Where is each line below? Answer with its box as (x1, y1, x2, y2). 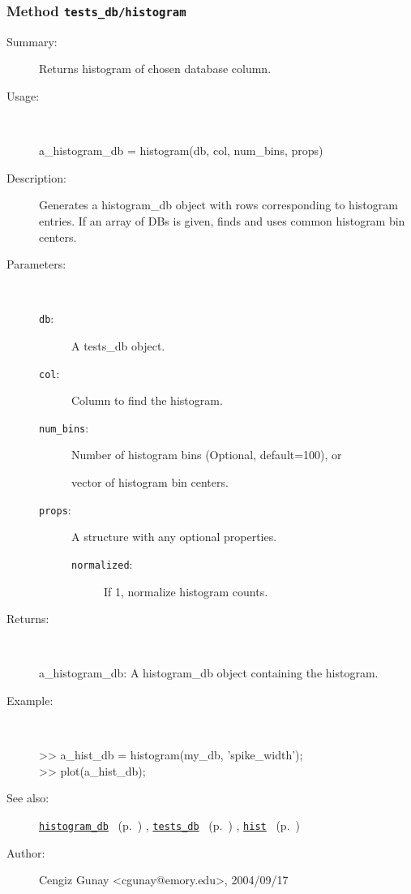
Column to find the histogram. (71, 392, 223, 409)
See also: (6, 789, 49, 806)
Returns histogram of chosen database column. (39, 60, 272, 77)
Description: (6, 169, 66, 186)
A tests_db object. (71, 337, 165, 354)
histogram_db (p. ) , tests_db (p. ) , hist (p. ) (39, 816, 300, 833)
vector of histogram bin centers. (71, 474, 229, 491)
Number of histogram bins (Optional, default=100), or (71, 446, 342, 463)
